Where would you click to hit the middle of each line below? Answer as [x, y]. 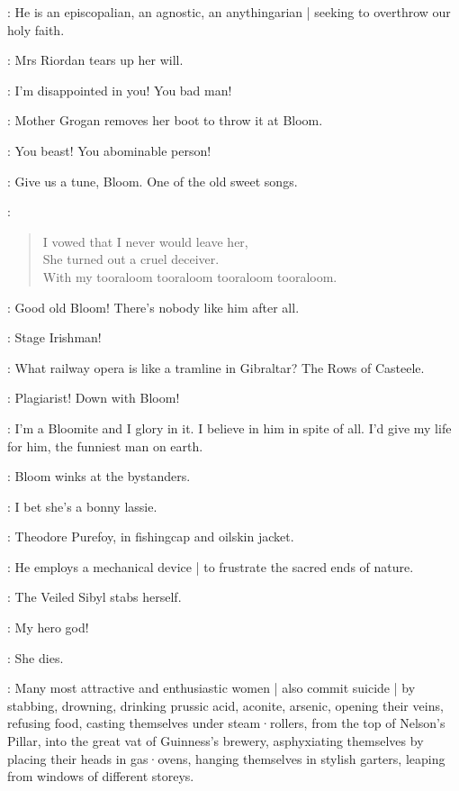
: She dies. [36, 657]
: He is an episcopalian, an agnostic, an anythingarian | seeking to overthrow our [229, 12]
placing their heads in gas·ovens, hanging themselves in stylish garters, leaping [226, 758]
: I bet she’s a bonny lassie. [82, 506]
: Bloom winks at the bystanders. [99, 476]
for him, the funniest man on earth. [105, 446]
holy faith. [36, 29]
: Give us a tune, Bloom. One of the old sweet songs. [153, 181]
